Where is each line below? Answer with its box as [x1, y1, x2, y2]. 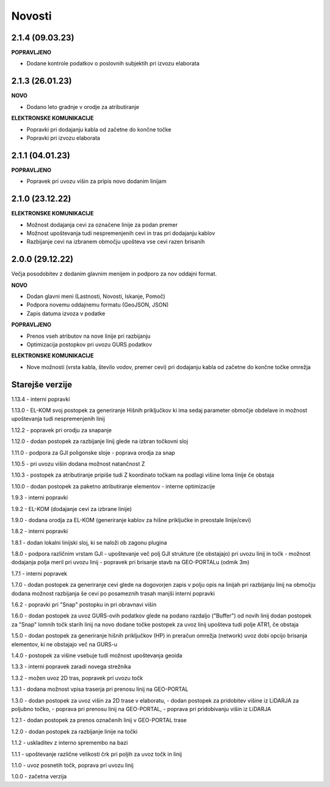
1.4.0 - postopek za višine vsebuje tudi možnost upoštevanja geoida [11, 652, 183, 659]
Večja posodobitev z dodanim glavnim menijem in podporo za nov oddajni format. [11, 270, 217, 278]
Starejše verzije [11, 379, 73, 390]
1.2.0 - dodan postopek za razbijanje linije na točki [11, 728, 137, 735]
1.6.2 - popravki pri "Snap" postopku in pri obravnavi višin [11, 601, 157, 608]
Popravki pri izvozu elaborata [26, 134, 100, 141]
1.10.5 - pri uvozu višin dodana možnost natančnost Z [11, 460, 145, 468]
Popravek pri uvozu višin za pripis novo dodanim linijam [26, 177, 167, 185]
